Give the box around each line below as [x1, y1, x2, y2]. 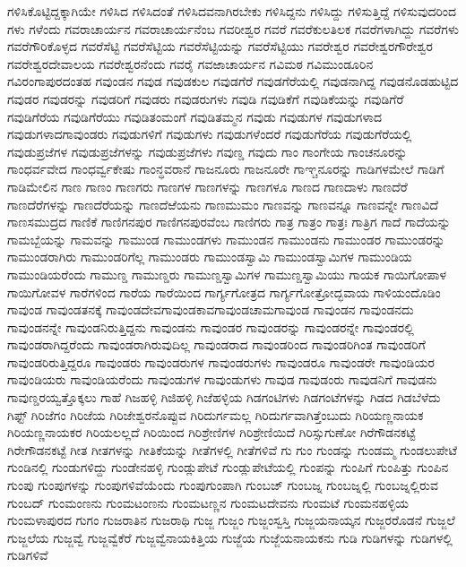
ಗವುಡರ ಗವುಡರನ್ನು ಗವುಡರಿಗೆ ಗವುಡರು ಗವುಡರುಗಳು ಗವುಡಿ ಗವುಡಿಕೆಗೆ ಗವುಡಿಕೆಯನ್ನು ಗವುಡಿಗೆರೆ [7, 89, 404, 107]
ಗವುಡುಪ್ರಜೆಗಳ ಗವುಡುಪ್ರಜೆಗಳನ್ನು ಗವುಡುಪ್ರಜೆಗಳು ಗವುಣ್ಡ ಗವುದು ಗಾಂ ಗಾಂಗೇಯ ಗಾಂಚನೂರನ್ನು [7, 142, 408, 160]
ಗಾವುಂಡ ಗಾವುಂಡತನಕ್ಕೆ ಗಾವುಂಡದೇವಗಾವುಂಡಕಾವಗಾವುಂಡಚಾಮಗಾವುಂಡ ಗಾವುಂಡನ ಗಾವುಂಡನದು [7, 300, 414, 319]
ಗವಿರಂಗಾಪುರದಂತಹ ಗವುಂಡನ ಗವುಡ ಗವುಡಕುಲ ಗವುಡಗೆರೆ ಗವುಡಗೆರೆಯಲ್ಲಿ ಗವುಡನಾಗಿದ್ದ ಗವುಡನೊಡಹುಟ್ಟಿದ [7, 72, 459, 90]
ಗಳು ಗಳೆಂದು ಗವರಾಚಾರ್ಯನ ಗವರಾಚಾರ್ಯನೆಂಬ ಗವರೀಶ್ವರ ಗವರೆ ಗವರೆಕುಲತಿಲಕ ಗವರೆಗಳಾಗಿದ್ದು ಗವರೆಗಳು [7, 19, 459, 38]
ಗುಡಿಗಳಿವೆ [7, 546, 48, 564]
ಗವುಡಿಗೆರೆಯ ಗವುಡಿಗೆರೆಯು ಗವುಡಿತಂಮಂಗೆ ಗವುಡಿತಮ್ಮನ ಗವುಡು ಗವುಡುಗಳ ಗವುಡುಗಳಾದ [7, 107, 383, 125]
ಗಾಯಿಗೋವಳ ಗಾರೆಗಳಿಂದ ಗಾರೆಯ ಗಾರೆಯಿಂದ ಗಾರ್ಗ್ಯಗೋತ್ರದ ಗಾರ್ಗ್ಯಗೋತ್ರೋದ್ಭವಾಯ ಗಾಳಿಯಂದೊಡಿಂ [7, 282, 441, 301]
